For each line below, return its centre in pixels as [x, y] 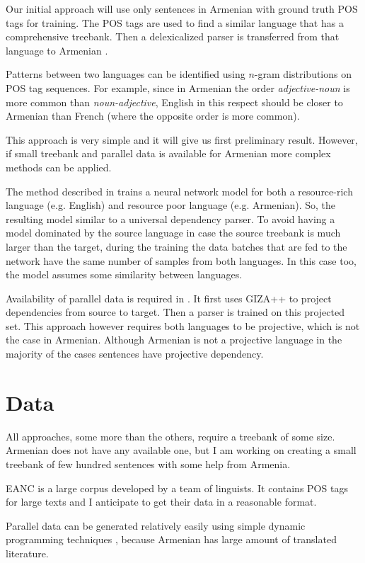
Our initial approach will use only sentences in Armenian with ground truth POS [182, 8]
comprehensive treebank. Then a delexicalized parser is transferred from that [173, 36]
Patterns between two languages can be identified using [126, 74]
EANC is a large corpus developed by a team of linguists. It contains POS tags [177, 488]
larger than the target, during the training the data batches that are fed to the [176, 246]
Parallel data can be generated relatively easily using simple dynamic [156, 525]
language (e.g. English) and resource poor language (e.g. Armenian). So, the [171, 205]
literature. [27, 553]
